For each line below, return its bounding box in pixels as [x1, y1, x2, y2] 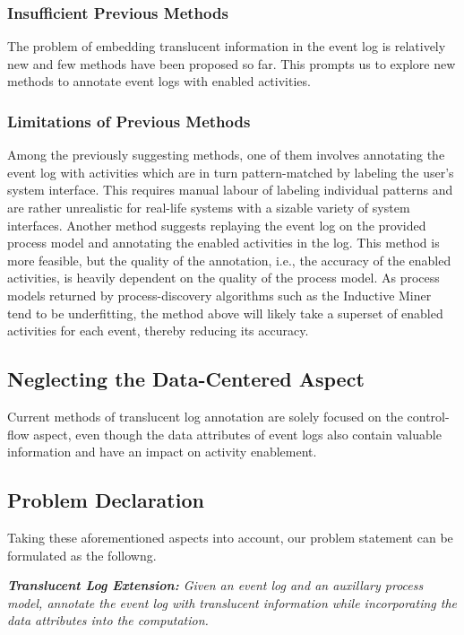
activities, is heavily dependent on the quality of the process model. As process [7, 268, 440, 287]
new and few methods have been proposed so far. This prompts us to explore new [7, 54, 456, 73]
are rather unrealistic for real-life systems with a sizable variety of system [7, 198, 410, 216]
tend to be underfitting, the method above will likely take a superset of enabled [7, 303, 443, 322]
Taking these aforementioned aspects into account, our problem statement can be [7, 527, 453, 546]
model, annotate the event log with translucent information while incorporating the [7, 593, 457, 612]
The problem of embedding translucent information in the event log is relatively [7, 37, 446, 56]
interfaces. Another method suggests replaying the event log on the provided [7, 215, 426, 234]
